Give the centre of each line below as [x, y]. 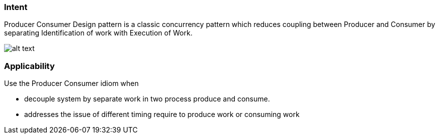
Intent [16, 7]
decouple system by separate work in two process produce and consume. [147, 99]
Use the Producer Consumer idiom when [71, 83]
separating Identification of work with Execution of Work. [98, 33]
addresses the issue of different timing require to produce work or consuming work [162, 114]
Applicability [29, 66]
